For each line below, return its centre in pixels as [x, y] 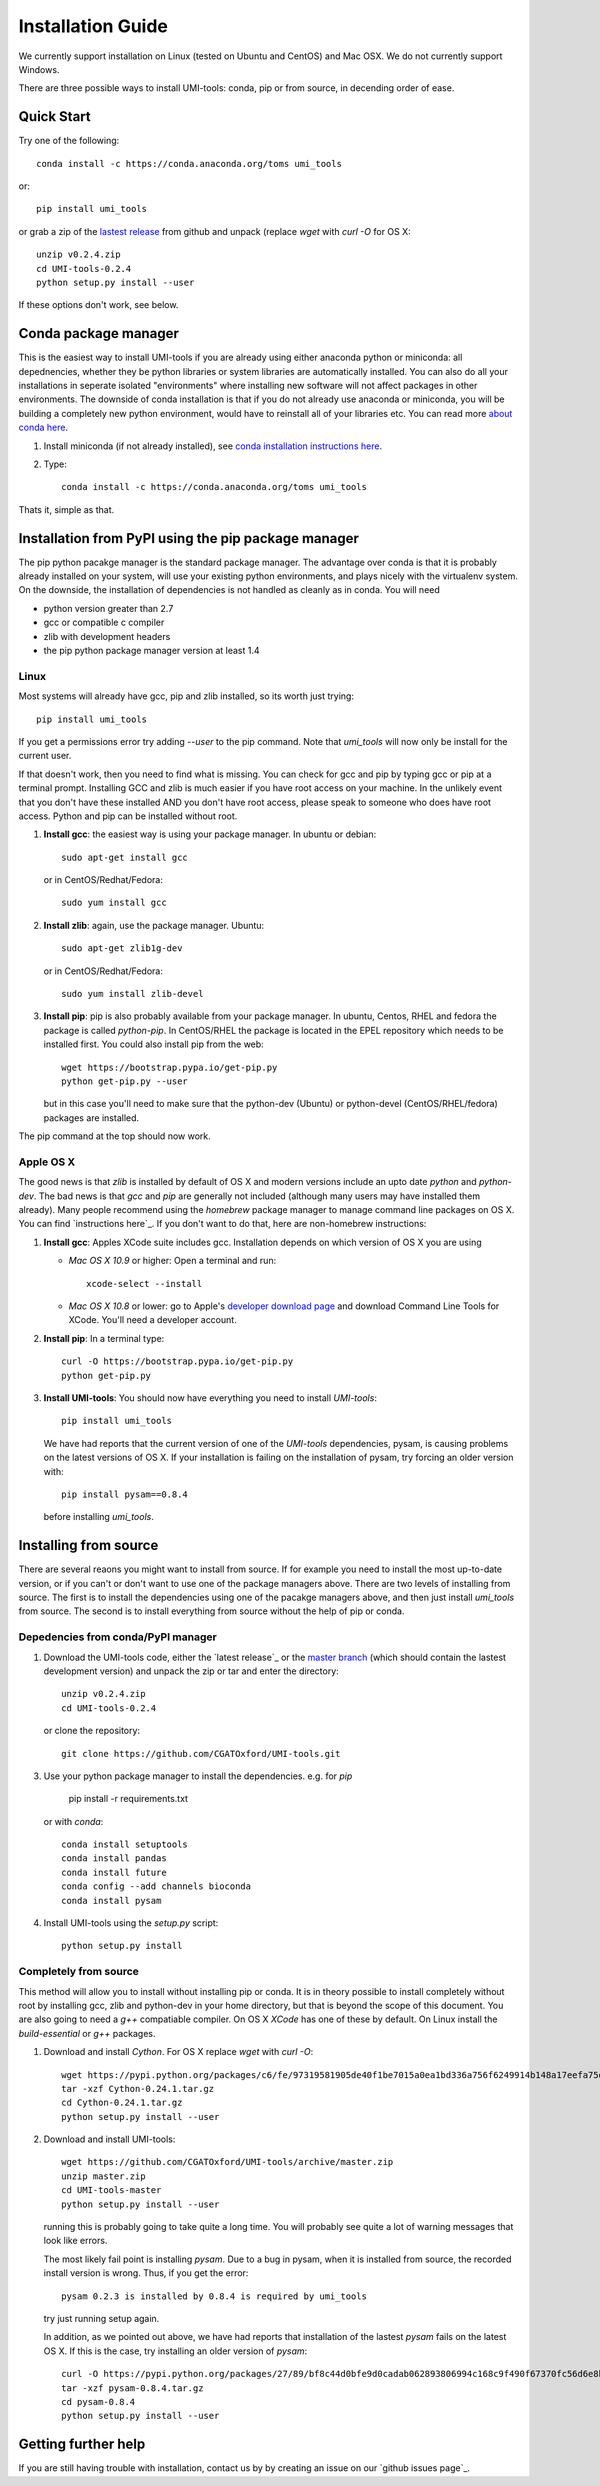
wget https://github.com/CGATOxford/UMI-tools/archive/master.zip [227, 2162]
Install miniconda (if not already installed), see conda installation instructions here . [213, 446]
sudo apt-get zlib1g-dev [122, 948]
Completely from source [79, 1972]
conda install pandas [114, 1858]
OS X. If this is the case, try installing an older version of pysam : [175, 2351]
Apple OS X [47, 1162]
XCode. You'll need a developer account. [152, 1320]
